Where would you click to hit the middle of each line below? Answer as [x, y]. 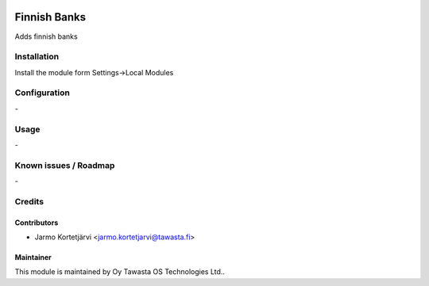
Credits [29, 201]
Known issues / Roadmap [65, 165]
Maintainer [33, 257]
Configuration [43, 93]
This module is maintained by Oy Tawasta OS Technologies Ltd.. [120, 272]
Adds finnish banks [46, 36]
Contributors [37, 223]
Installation [37, 57]
